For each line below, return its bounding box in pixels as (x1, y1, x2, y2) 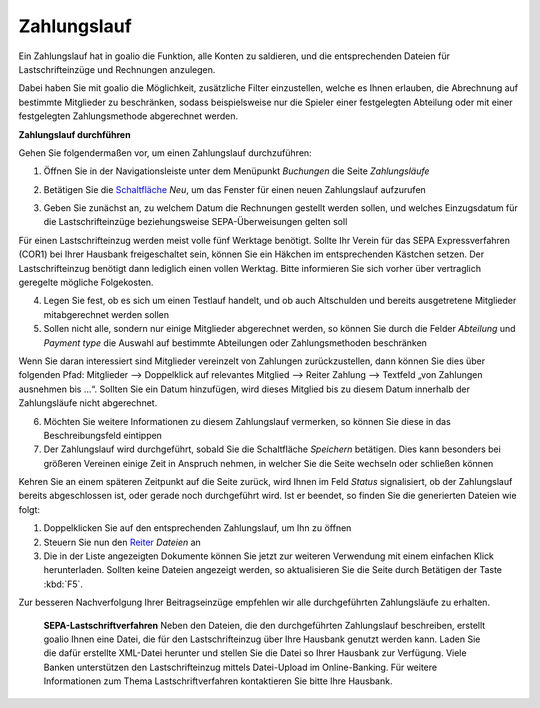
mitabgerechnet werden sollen (43, 308, 170, 320)
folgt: (18, 503, 40, 515)
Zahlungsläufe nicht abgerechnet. (18, 397, 158, 409)
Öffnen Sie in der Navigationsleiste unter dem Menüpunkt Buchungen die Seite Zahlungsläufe (43, 165, 430, 177)
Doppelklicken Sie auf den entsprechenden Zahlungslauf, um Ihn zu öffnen (43, 522, 352, 534)
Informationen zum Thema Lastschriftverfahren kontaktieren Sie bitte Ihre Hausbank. (43, 675, 393, 687)
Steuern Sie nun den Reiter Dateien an (43, 536, 202, 548)
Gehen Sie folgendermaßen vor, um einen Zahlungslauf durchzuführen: (18, 146, 312, 159)
